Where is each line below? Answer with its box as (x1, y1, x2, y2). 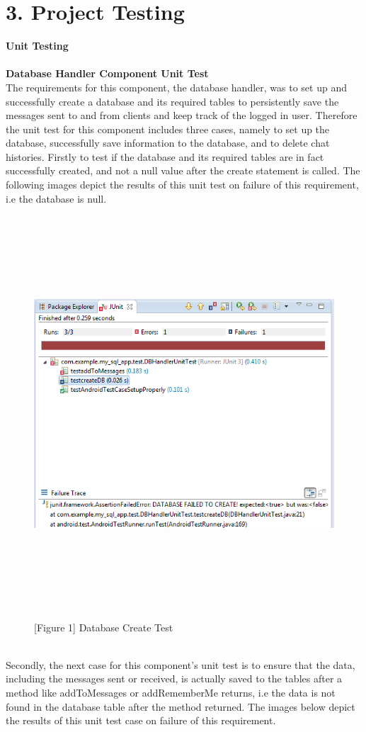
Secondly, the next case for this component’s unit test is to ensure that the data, (6, 657, 355, 672)
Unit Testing (6, 38, 69, 53)
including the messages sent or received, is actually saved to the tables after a (6, 671, 343, 686)
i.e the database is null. (6, 191, 107, 205)
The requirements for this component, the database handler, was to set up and (6, 79, 347, 94)
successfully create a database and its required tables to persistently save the (6, 94, 339, 108)
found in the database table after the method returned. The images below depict (6, 699, 355, 714)
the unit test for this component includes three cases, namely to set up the (6, 121, 330, 136)
